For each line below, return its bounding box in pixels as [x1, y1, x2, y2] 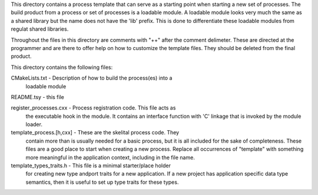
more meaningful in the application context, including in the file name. [25, 154, 196, 161]
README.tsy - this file [11, 93, 64, 100]
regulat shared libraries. [11, 25, 69, 32]
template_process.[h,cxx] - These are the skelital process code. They [11, 129, 180, 136]
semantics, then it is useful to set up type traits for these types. [25, 179, 179, 186]
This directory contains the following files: [11, 64, 113, 71]
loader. [25, 121, 42, 128]
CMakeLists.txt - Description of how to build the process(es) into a [11, 74, 173, 82]
